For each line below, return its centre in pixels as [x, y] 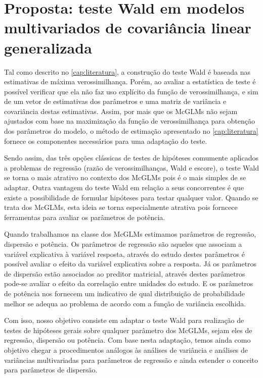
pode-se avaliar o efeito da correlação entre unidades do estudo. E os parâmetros [129, 283]
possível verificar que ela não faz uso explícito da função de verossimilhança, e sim [131, 91]
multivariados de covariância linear [128, 28]
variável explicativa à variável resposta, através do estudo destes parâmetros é [124, 254]
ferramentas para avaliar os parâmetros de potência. [85, 217]
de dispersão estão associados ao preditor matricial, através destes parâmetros [125, 273]
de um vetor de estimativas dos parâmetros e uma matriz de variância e [115, 101]
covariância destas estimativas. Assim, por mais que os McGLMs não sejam [121, 111]
